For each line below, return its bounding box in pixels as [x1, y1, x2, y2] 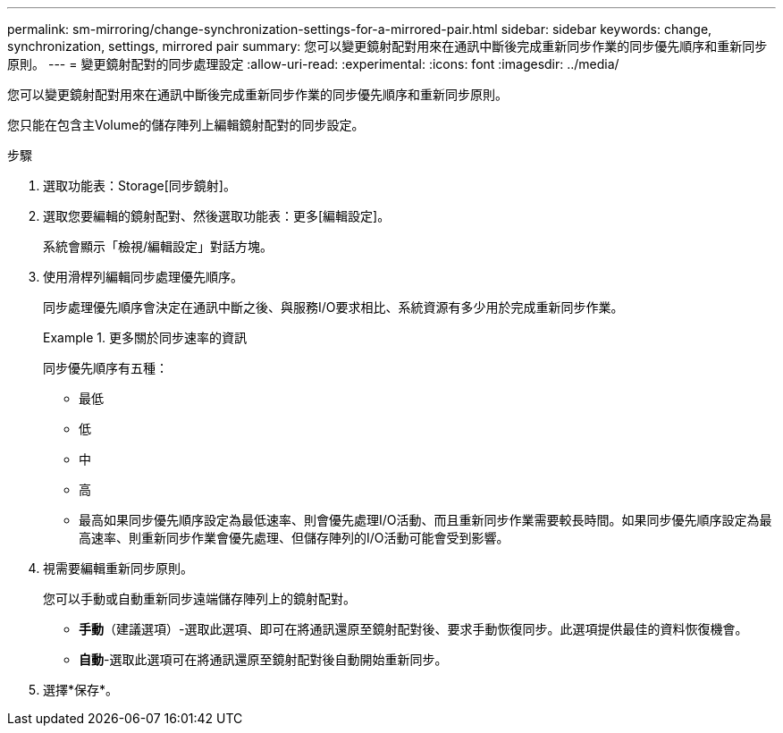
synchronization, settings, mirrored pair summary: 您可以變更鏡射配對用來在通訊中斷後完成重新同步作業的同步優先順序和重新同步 [7, 38, 768, 54]
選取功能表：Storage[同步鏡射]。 [43, 178, 236, 193]
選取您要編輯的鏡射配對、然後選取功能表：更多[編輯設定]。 [43, 208, 391, 223]
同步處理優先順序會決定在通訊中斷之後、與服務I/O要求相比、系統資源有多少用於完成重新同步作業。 [43, 299, 624, 315]
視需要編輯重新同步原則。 [43, 560, 193, 576]
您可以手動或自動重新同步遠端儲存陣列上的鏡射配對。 [43, 591, 356, 606]
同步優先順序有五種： [43, 360, 168, 375]
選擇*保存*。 [43, 682, 119, 697]
